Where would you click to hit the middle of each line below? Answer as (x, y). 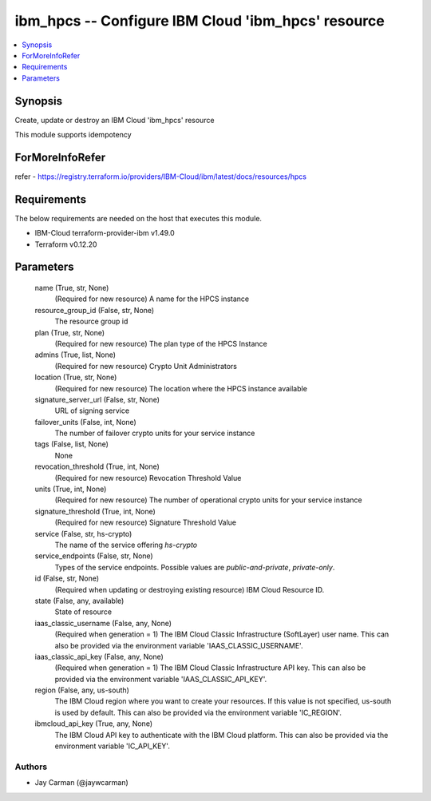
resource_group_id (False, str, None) (95, 310)
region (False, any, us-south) (82, 690)
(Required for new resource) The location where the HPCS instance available (181, 388)
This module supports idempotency (73, 135)
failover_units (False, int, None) (86, 422)
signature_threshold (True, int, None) (95, 511)
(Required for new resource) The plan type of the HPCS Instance (161, 343)
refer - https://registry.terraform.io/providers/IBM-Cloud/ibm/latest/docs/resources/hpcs (161, 176)
